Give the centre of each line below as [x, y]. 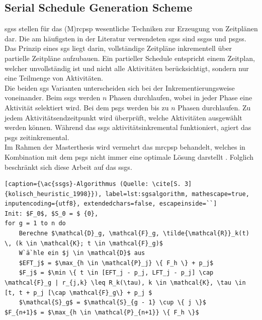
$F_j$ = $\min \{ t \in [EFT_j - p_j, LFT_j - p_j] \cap [116, 273]
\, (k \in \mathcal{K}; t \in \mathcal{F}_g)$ [84, 243]
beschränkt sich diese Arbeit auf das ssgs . [68, 167]
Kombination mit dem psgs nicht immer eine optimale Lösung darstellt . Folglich [129, 156]
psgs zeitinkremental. [37, 137]
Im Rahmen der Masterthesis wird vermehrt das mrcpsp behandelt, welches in [125, 147]
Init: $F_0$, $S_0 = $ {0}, [52, 213]
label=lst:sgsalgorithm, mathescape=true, [177, 194]
